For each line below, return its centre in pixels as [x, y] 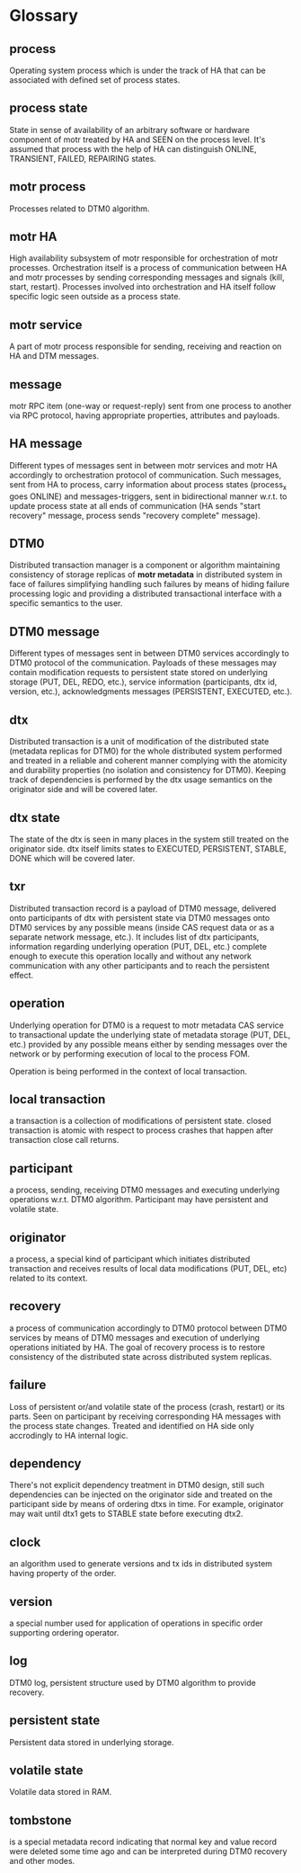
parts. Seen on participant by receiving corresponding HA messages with [145, 1416]
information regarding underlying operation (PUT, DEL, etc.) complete [138, 946]
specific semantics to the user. [66, 603]
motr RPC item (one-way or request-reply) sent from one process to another [150, 406]
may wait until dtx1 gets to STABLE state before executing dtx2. [127, 1514]
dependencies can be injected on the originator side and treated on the [141, 1494]
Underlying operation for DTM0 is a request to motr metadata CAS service [147, 1025]
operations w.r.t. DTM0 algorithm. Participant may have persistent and [139, 1200]
